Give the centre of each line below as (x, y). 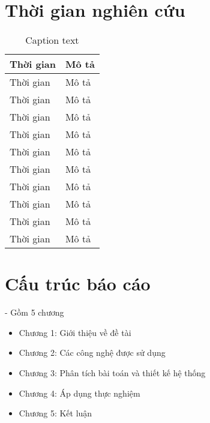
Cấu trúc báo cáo (78, 283)
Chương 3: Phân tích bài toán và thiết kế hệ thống (112, 373)
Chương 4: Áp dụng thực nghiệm (79, 393)
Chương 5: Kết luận (55, 413)
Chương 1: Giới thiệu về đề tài (75, 332)
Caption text (52, 40)
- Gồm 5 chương (34, 312)
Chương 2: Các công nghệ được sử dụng (92, 352)
